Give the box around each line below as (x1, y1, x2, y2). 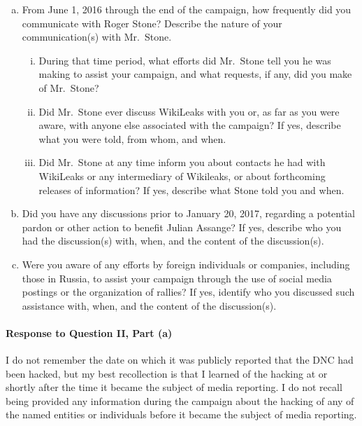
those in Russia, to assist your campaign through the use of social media (22, 270, 332, 285)
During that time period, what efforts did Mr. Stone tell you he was (38, 53, 331, 67)
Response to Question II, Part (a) (6, 325, 173, 340)
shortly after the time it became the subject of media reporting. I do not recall (6, 380, 342, 394)
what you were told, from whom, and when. (38, 131, 226, 146)
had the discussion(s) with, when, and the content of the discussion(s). (22, 233, 324, 248)
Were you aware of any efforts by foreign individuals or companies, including (22, 256, 350, 271)
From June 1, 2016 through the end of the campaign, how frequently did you (22, 2, 352, 16)
